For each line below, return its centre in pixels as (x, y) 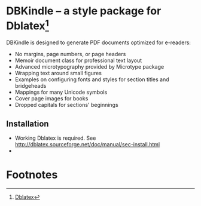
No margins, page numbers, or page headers (70, 54)
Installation (28, 124)
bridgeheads (31, 86)
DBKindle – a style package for (84, 11)
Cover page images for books (51, 99)
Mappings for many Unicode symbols (61, 92)
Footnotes (32, 175)
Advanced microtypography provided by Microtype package (89, 67)
